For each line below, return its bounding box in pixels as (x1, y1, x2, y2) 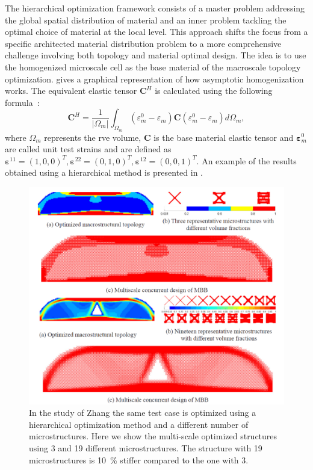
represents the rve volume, (44, 131, 141, 143)
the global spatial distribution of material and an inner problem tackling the (5, 13, 287, 26)
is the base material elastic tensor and (153, 131, 294, 143)
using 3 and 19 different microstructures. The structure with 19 (29, 442, 262, 454)
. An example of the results (196, 154, 297, 167)
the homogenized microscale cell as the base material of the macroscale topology (5, 60, 301, 73)
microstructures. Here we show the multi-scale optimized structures (29, 430, 277, 442)
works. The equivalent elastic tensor (5, 84, 137, 97)
